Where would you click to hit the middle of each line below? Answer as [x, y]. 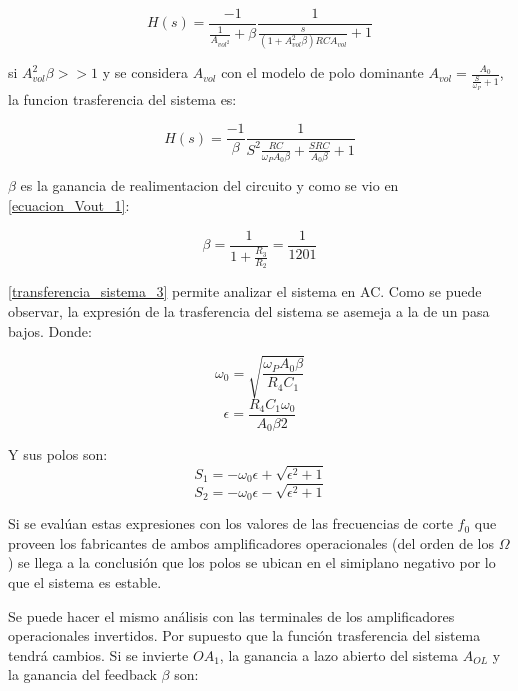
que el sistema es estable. [85, 581]
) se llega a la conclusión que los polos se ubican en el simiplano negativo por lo [252, 562]
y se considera [145, 72]
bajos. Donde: [50, 330]
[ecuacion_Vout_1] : [69, 204]
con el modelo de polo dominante [322, 72]
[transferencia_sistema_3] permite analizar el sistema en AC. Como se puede [245, 291]
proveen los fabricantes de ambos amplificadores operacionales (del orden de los [251, 542]
